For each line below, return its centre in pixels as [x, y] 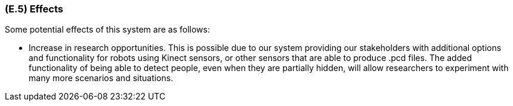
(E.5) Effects [34, 9]
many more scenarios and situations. [101, 78]
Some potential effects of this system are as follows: [107, 30]
